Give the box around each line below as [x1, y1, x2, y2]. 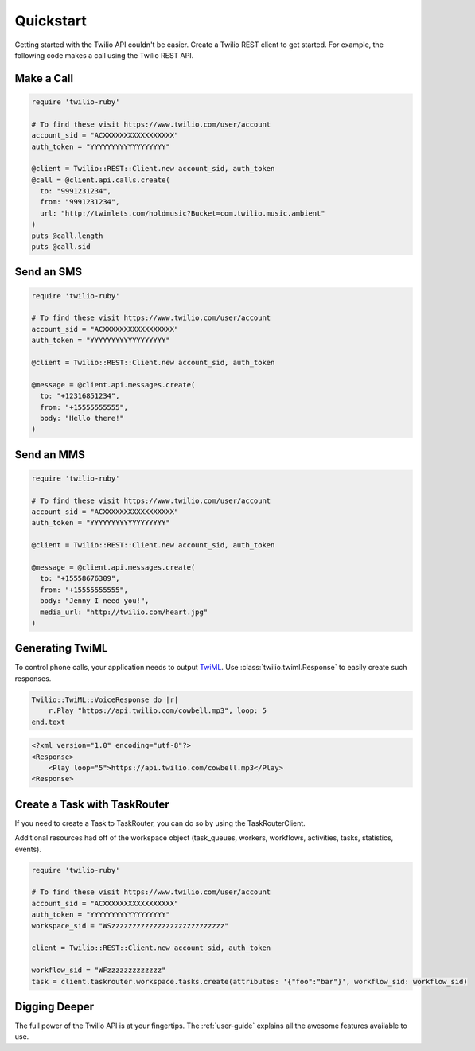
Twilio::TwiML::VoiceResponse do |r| [31, 695, 179, 704]
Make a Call [14, 72, 74, 85]
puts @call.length [31, 231, 103, 240]
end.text [31, 717, 66, 726]
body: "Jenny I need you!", [40, 597, 150, 605]
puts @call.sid [31, 243, 91, 251]
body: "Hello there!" [40, 414, 125, 422]
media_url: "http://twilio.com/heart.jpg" [40, 607, 208, 617]
